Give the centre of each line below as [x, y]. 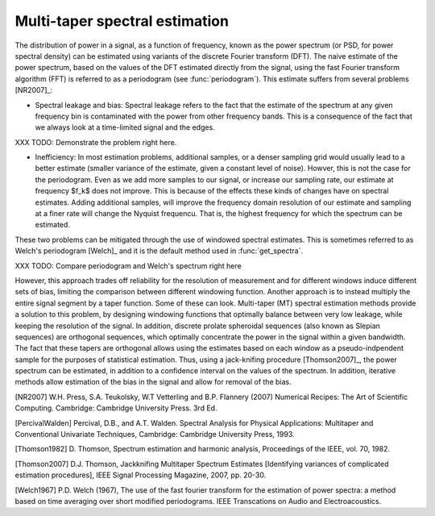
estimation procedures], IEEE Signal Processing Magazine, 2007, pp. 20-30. [141, 475]
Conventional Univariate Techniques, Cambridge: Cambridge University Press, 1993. [155, 435]
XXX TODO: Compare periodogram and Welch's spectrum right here [128, 265]
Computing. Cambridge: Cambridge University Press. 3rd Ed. [116, 408]
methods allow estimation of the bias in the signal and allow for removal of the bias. [153, 382]
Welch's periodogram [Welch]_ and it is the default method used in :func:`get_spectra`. [159, 251]
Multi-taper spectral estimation [122, 21]
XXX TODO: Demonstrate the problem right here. [96, 142]
